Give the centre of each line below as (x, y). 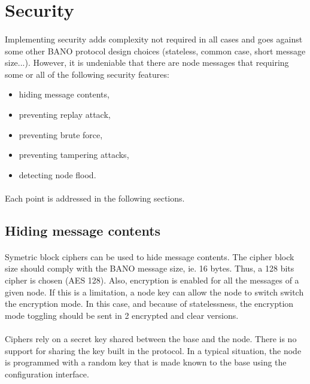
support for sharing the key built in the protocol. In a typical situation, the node (153, 350)
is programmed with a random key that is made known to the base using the (146, 362)
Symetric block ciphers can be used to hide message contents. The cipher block (150, 256)
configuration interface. (47, 374)
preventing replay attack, (65, 114)
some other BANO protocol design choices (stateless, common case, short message (155, 51)
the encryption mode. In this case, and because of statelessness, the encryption (149, 304)
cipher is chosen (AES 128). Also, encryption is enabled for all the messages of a (152, 280)
